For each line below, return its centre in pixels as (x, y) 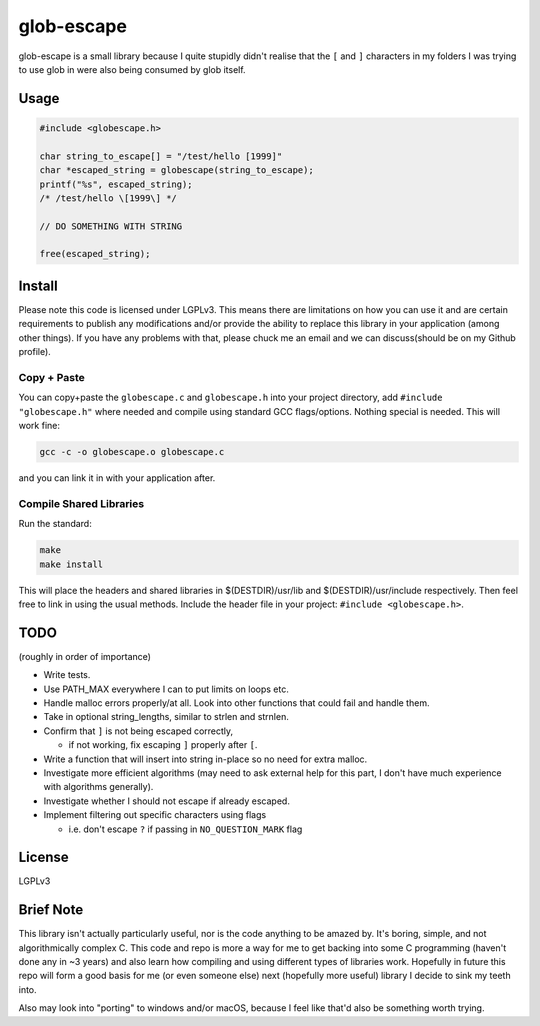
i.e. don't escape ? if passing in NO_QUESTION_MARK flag (185, 829)
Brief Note (51, 910)
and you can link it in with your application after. (117, 478)
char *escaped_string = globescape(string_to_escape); (176, 170)
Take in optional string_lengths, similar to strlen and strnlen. (166, 717)
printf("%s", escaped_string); (116, 184)
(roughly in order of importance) (85, 656)
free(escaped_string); (95, 254)
